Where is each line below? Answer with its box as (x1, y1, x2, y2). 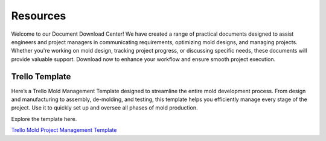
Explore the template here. (11, 115, 77, 122)
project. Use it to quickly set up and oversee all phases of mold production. (11, 104, 198, 111)
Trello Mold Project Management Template (11, 126, 117, 134)
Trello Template (11, 71, 71, 82)
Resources (11, 9, 66, 22)
